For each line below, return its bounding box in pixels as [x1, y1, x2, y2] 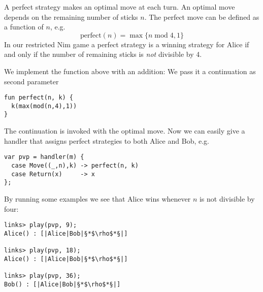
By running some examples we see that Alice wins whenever [4, 193, 191, 204]
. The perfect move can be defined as [144, 11, 259, 22]
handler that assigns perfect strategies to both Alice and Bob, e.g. [4, 135, 209, 146]
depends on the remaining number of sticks [4, 11, 138, 22]
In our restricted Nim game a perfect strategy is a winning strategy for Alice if [4, 39, 249, 49]
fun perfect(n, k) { [4, 94, 74, 102]
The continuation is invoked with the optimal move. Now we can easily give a [4, 125, 245, 136]
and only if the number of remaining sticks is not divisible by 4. [4, 49, 202, 59]
